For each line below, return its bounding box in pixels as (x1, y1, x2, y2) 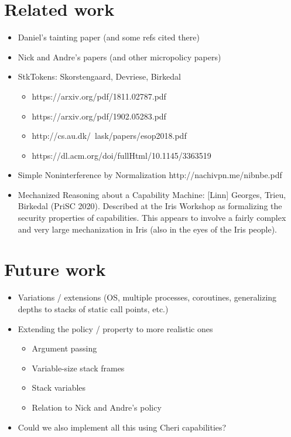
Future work (4, 257, 106, 281)
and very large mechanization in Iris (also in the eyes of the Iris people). (18, 223, 278, 235)
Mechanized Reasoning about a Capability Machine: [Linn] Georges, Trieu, (18, 188, 286, 200)
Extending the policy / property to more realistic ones (18, 322, 213, 334)
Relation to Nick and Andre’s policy (32, 401, 162, 413)
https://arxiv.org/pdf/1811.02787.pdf (32, 90, 166, 102)
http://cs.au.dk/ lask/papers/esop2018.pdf (32, 129, 187, 142)
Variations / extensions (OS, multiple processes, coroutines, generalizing (18, 291, 277, 303)
